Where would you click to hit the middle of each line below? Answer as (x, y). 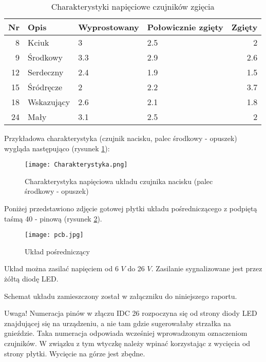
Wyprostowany (109, 27)
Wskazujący (49, 102)
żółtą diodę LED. (31, 279)
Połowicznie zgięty (185, 27)
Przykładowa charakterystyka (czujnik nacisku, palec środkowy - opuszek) (121, 138)
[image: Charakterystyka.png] (76, 165)
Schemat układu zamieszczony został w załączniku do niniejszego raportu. (121, 296)
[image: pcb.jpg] (54, 235)
